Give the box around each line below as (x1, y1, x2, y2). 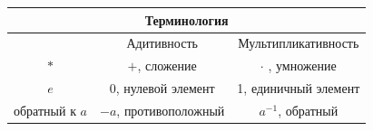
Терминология (144, 10, 229, 29)
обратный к (14, 100, 76, 119)
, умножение (268, 56, 337, 75)
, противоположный (116, 100, 225, 119)
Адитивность (126, 33, 198, 52)
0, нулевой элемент (109, 79, 215, 98)
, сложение (137, 56, 197, 75)
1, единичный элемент (237, 79, 360, 98)
